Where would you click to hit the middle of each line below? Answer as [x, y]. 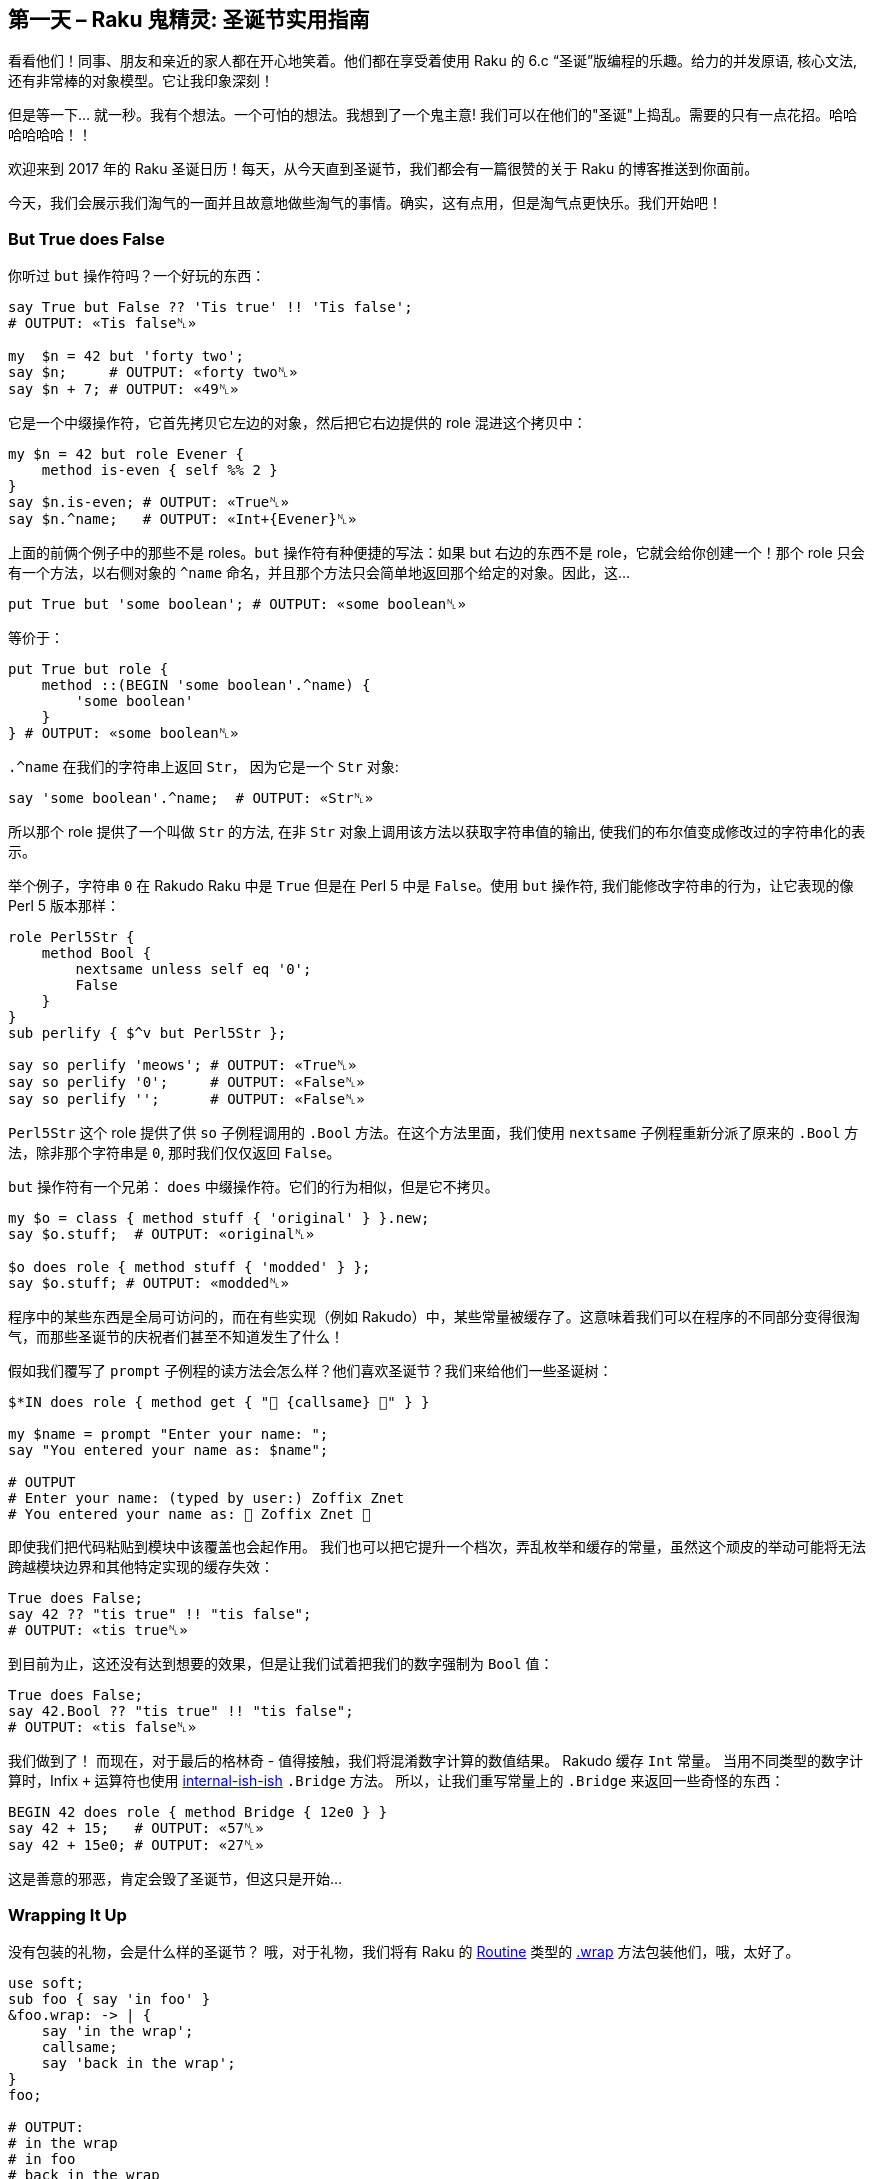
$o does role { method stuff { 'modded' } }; [189, 1267]
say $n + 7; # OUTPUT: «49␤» [123, 389]
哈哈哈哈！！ [50, 135]
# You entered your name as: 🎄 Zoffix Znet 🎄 [189, 1514]
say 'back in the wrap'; [138, 2062]
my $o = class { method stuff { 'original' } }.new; [219, 1218]
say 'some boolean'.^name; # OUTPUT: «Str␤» [191, 798]
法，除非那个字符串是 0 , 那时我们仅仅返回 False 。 [174, 1153]
